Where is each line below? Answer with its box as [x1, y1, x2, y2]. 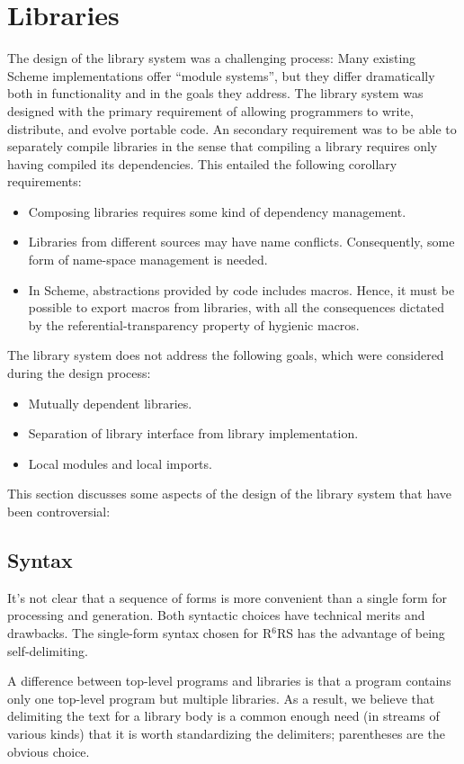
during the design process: [7, 364, 151, 382]
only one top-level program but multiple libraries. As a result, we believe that [7, 688, 435, 707]
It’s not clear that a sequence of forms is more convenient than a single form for [7, 588, 447, 607]
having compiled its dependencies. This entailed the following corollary [7, 154, 397, 173]
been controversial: [7, 502, 111, 520]
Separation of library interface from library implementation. [28, 424, 359, 443]
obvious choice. [7, 742, 90, 760]
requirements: [7, 172, 82, 191]
